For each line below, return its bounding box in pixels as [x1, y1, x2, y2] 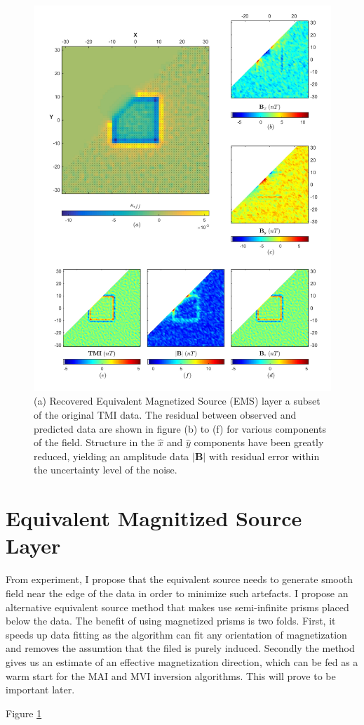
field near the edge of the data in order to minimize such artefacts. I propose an [6, 585, 349, 600]
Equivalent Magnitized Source [6, 504, 302, 533]
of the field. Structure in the [34, 435, 155, 450]
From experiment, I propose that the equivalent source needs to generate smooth [6, 572, 353, 587]
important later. [6, 682, 75, 697]
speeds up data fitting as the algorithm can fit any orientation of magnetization [6, 627, 347, 641]
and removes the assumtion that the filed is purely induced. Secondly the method [6, 641, 355, 655]
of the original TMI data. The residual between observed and [34, 407, 297, 422]
